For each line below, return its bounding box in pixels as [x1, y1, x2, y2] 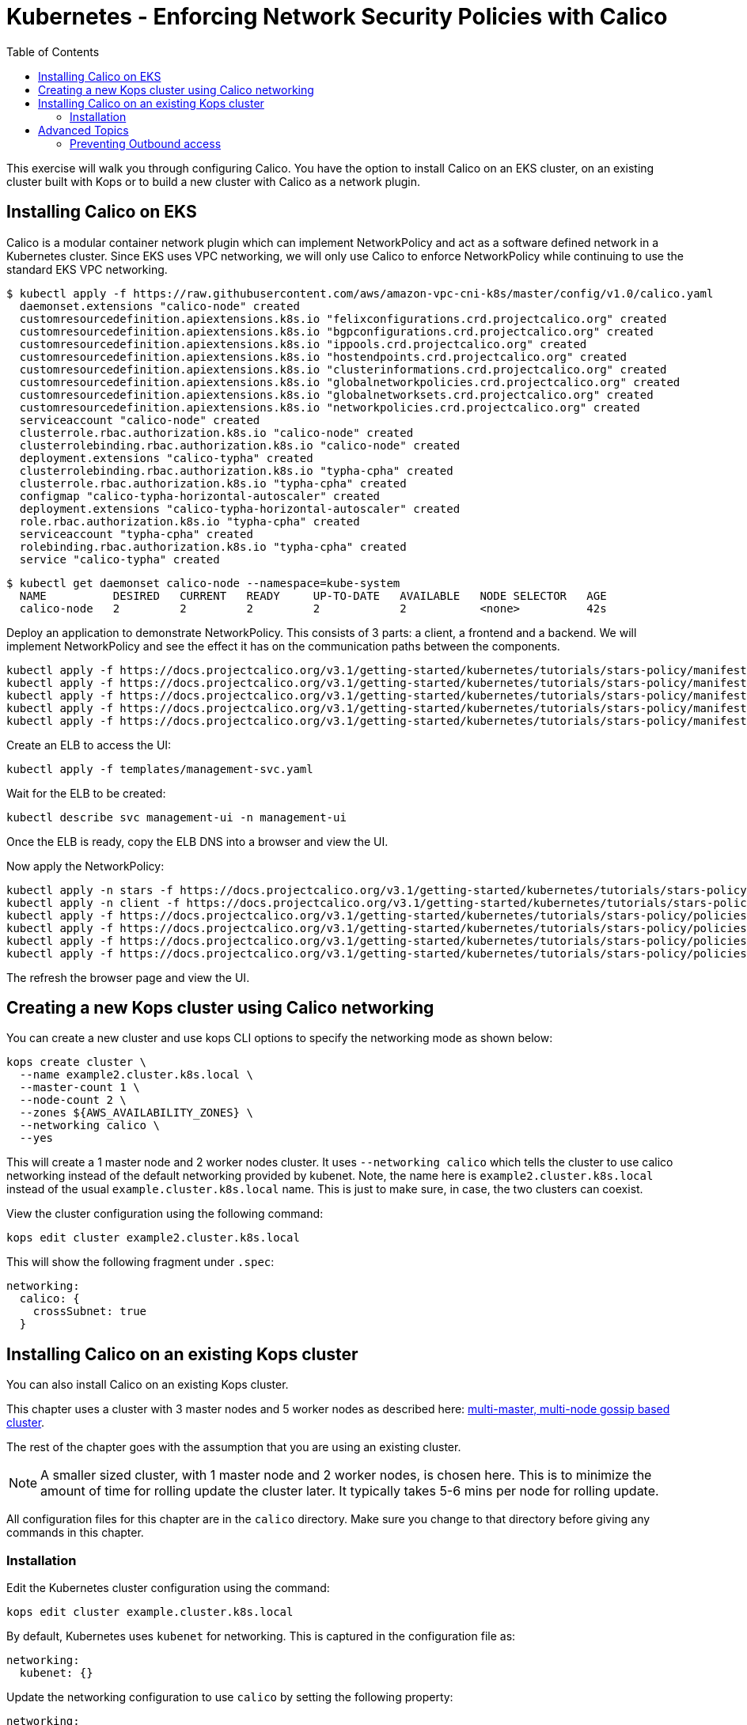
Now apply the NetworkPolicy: [6, 859, 165, 873]
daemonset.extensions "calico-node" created [19, 299, 300, 313]
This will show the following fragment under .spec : [6, 1255, 275, 1269]
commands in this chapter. [6, 1526, 144, 1540]
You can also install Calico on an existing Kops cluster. [6, 1378, 289, 1392]
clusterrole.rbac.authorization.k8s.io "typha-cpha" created [19, 476, 407, 490]
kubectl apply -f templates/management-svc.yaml [6, 762, 313, 775]
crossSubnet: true [32, 1305, 147, 1318]
